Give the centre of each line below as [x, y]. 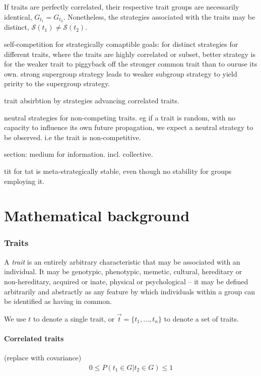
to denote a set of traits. [201, 318]
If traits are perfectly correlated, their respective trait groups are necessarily [122, 7]
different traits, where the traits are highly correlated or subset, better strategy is [130, 54]
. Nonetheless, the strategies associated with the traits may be [159, 16]
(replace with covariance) [43, 358]
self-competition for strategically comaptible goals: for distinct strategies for [121, 44]
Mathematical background [97, 215]
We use [15, 318]
